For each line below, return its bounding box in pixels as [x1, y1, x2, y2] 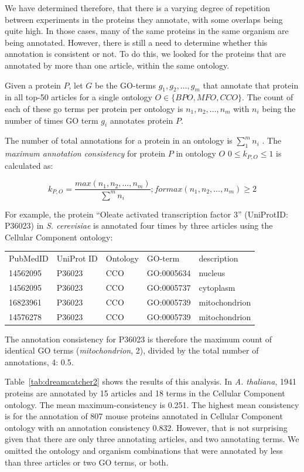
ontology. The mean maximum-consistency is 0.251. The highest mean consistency [5, 398, 299, 410]
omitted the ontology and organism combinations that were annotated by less [5, 444, 283, 456]
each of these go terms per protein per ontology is [5, 102, 183, 114]
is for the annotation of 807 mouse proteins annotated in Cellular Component [5, 410, 283, 422]
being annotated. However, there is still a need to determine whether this [5, 36, 268, 48]
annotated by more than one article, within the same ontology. [5, 59, 230, 71]
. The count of [242, 91, 293, 103]
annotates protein [110, 114, 173, 126]
